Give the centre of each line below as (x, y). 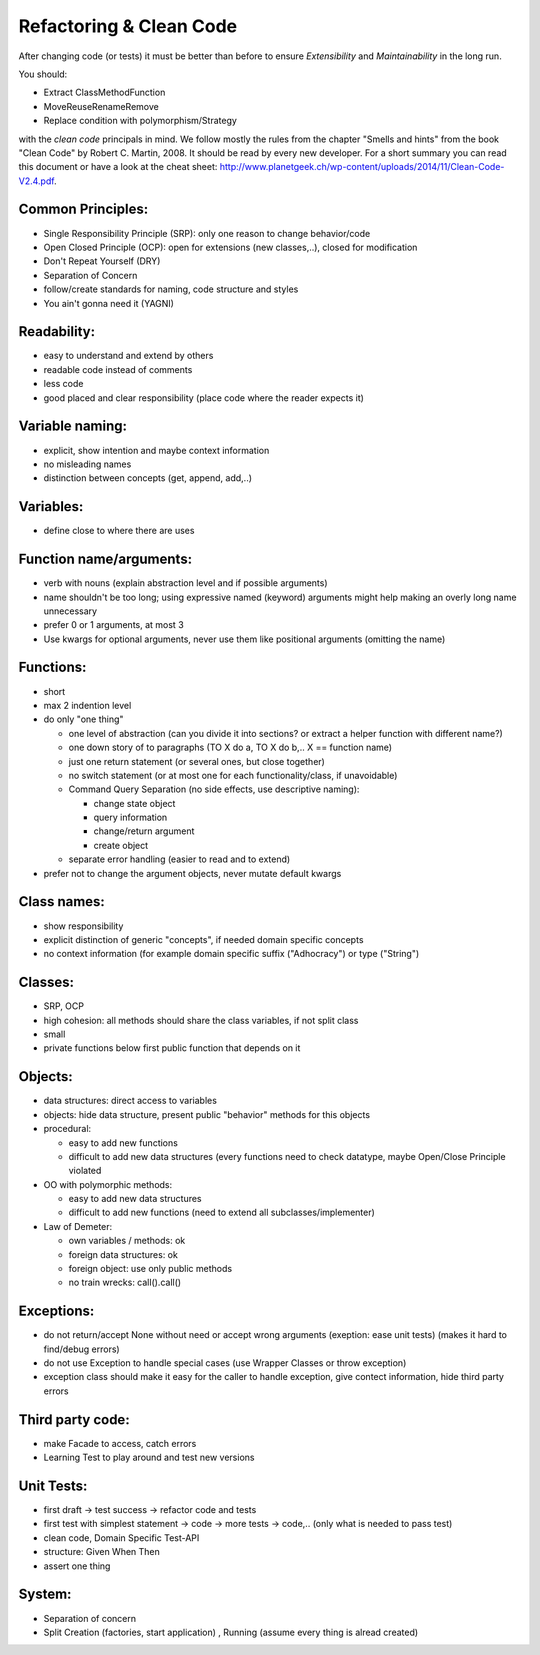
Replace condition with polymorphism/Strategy (140, 121)
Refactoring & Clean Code (128, 26)
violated (85, 1171)
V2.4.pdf (36, 181)
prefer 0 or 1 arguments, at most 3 (113, 625)
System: (45, 1594)
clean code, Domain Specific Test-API (121, 1537)
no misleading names (87, 464)
